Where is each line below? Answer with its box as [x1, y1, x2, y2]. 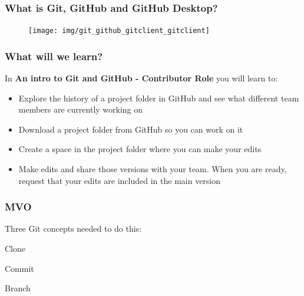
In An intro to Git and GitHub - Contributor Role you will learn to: [5, 72, 278, 84]
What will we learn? [5, 48, 103, 63]
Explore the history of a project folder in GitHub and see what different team [18, 91, 299, 104]
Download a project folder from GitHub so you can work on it [18, 123, 243, 135]
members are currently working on [18, 103, 143, 116]
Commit [5, 262, 34, 274]
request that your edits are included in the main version [18, 174, 221, 186]
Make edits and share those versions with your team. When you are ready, [18, 163, 287, 175]
